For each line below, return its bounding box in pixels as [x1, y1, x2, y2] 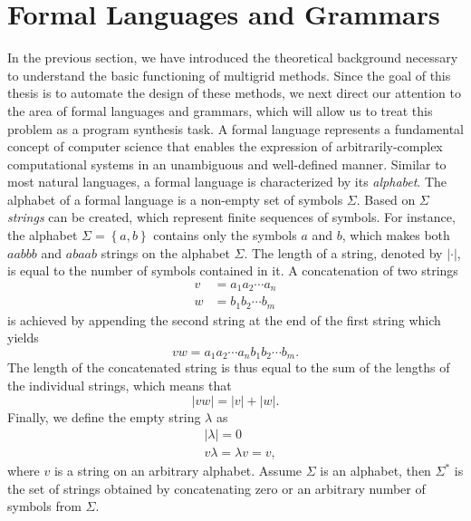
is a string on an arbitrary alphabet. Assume [53, 461, 303, 480]
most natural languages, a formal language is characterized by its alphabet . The [7, 172, 447, 191]
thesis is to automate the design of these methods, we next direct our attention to [7, 83, 461, 102]
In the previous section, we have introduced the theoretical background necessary [7, 48, 458, 67]
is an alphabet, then [320, 461, 431, 480]
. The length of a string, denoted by [244, 243, 443, 262]
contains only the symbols [153, 226, 297, 245]
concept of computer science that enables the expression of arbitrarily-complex [7, 137, 443, 156]
